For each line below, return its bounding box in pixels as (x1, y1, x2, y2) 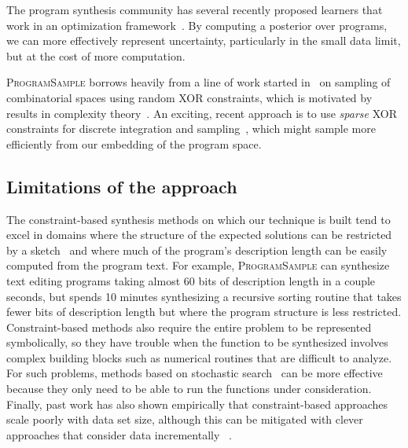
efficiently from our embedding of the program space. (6, 135, 262, 152)
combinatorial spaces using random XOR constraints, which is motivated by (6, 89, 373, 105)
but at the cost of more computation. (6, 47, 186, 64)
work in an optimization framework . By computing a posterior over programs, (6, 17, 388, 33)
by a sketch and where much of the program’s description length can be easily (6, 241, 388, 258)
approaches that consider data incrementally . (6, 426, 232, 442)
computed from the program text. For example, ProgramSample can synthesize (6, 257, 390, 274)
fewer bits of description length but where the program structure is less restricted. (6, 303, 402, 320)
